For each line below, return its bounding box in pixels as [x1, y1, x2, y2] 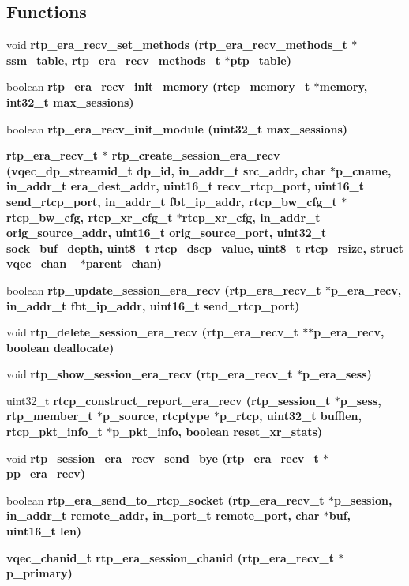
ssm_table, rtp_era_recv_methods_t [6, 51, 221, 68]
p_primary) [6, 565, 73, 581]
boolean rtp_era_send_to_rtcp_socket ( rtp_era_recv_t [6, 491, 325, 508]
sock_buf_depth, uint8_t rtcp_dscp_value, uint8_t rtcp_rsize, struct [6, 239, 403, 256]
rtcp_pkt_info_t [6, 423, 103, 440]
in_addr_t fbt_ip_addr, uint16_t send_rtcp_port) [6, 297, 300, 314]
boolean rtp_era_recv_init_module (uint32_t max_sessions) [6, 120, 348, 137]
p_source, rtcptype [102, 408, 210, 424]
